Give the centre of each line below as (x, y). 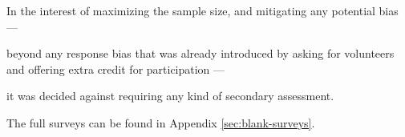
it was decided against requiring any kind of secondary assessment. (170, 96)
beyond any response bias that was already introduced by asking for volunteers (200, 53)
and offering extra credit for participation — (116, 68)
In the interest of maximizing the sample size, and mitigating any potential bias (202, 10)
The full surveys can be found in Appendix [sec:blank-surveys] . (161, 122)
